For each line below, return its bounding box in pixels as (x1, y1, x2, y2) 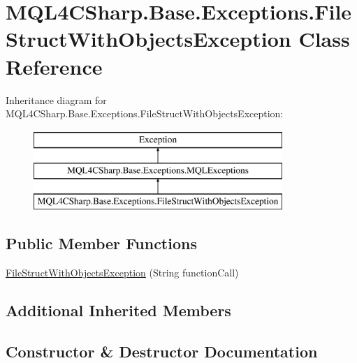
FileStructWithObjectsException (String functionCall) (6, 265, 239, 279)
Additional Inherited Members (6, 299, 231, 320)
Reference (6, 52, 103, 80)
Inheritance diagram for (6, 92, 107, 107)
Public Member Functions (6, 232, 197, 254)
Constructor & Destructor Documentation (6, 340, 318, 362)
